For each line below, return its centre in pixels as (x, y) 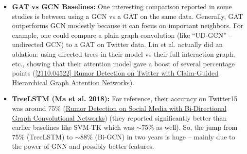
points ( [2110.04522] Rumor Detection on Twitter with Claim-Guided (115, 73)
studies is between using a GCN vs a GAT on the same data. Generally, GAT (127, 16)
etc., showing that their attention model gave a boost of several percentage (123, 63)
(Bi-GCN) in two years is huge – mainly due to (165, 136)
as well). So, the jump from (197, 127)
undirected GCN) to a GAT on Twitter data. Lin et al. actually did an (117, 44)
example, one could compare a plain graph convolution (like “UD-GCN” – (122, 35)
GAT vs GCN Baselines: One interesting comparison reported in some (122, 6)
